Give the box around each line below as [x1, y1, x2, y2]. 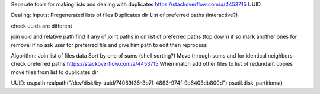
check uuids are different [11, 22, 72, 29]
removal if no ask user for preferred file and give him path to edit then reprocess [11, 41, 207, 48]
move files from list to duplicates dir [11, 68, 99, 76]
